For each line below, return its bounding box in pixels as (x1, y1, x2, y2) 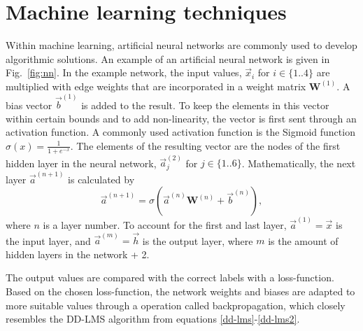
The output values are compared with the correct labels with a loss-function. (6, 270, 334, 285)
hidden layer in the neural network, (6, 155, 157, 170)
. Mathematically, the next (241, 155, 356, 170)
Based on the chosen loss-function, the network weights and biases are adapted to (6, 283, 355, 298)
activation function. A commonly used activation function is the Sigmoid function (6, 125, 355, 139)
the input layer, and (6, 233, 91, 248)
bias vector (6, 97, 52, 112)
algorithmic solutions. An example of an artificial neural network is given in (6, 51, 330, 66)
